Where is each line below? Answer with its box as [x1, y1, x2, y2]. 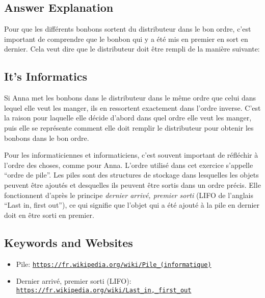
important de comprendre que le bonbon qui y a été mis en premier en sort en [4, 33, 248, 44]
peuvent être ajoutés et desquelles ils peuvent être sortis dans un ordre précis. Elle [4, 179, 261, 190]
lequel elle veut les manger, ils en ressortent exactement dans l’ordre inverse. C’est [4, 102, 261, 113]
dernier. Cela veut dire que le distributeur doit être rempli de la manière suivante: [4, 43, 260, 54]
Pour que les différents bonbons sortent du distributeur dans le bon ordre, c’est [4, 23, 251, 34]
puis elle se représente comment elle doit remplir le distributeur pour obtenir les [4, 122, 254, 133]
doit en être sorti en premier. [4, 209, 94, 220]
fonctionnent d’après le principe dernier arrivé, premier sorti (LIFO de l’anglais [4, 189, 254, 200]
